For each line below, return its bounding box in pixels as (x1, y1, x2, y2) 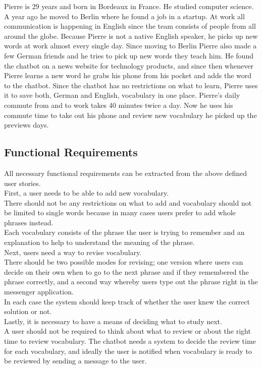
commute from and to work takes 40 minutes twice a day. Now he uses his (4, 99, 233, 110)
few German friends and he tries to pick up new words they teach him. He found (4, 50, 253, 60)
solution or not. (4, 306, 52, 317)
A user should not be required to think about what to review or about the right (4, 326, 251, 336)
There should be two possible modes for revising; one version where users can (4, 257, 243, 267)
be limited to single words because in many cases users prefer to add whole (4, 207, 236, 218)
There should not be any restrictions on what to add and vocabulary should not (4, 197, 252, 208)
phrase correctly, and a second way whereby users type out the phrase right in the (4, 276, 258, 287)
